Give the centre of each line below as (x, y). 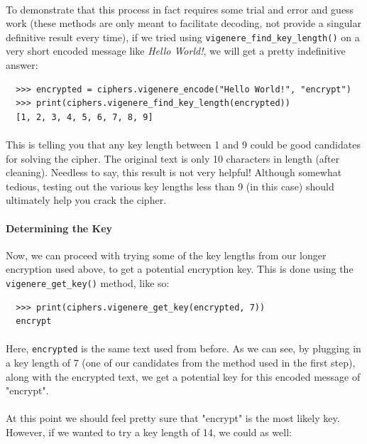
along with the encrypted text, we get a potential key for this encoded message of (183, 376)
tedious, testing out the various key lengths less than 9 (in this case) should (170, 186)
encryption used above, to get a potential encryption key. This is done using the (180, 269)
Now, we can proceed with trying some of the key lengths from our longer (166, 255)
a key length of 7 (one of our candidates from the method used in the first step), (181, 363)
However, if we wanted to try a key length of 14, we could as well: (149, 432)
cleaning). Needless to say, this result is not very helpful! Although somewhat (174, 172)
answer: (22, 65)
